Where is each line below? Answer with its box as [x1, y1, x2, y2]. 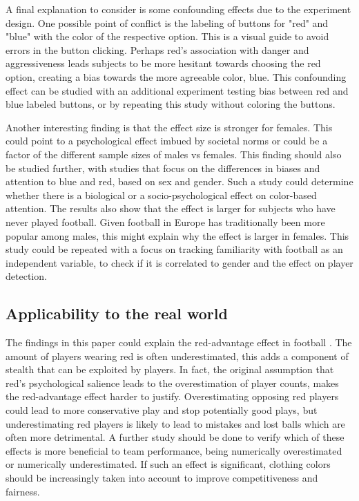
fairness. [6, 484, 40, 498]
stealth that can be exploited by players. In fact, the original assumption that [6, 362, 334, 377]
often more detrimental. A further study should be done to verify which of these [6, 430, 345, 444]
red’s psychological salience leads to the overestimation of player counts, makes [6, 375, 339, 390]
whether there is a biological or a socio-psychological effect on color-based [6, 187, 317, 202]
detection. [6, 269, 47, 283]
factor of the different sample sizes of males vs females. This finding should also [6, 146, 342, 161]
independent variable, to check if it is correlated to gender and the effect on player [6, 255, 353, 270]
